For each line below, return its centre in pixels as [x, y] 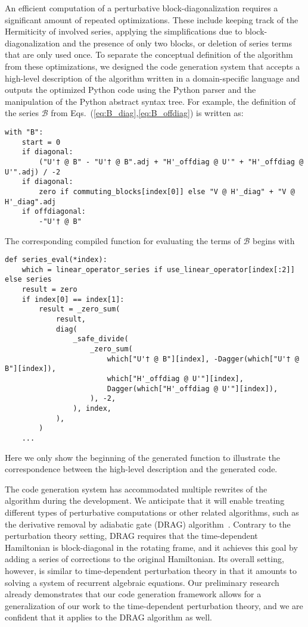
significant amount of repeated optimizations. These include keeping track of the [152, 19]
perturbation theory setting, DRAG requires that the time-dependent [131, 536]
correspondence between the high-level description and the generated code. [141, 469]
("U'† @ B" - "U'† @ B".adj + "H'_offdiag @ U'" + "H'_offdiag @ [171, 162]
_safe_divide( [101, 339]
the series [22, 113]
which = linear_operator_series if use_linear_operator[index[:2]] [158, 269]
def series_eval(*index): [56, 260]
